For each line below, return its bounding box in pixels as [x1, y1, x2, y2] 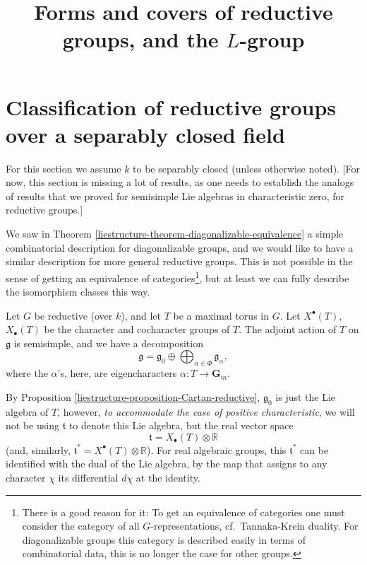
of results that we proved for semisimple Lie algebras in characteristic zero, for [6, 188, 345, 203]
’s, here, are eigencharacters [57, 366, 177, 380]
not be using [6, 418, 59, 433]
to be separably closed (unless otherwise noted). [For [133, 161, 360, 175]
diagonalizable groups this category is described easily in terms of [22, 532, 306, 547]
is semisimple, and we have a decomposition [13, 335, 203, 350]
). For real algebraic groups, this [147, 442, 287, 457]
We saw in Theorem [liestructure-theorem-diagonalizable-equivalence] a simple [6, 226, 344, 241]
